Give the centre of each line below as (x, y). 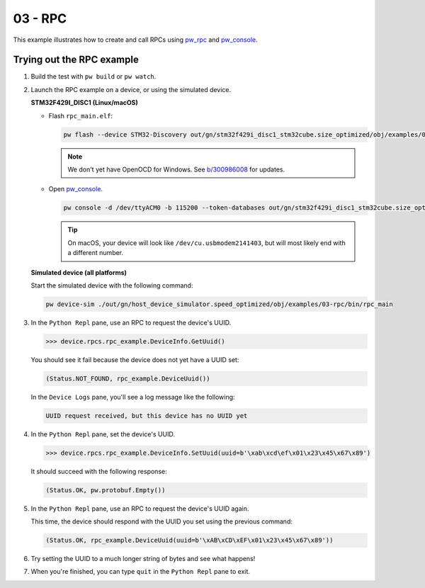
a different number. (96, 253)
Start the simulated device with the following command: (112, 285)
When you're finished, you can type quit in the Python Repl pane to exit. (141, 572)
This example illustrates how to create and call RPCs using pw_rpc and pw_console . (135, 40)
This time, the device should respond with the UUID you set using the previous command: (162, 521)
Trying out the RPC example (76, 60)
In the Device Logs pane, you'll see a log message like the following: (133, 397)
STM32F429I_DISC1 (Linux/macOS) (84, 103)
